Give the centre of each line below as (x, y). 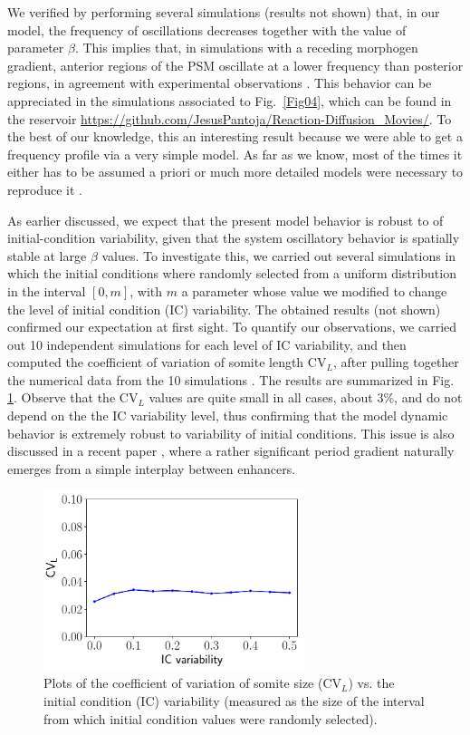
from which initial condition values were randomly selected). (211, 718)
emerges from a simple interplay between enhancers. (152, 468)
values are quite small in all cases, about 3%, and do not (306, 397)
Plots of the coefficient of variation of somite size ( (183, 683)
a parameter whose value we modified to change (314, 290)
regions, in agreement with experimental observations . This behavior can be (220, 83)
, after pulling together (396, 362)
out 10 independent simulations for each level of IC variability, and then (207, 344)
